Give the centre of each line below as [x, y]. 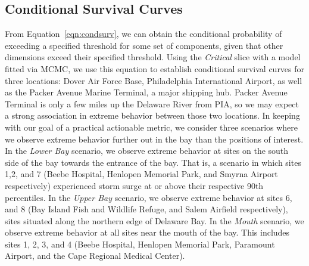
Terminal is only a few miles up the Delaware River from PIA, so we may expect [152, 103]
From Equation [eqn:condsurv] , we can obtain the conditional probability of [143, 34]
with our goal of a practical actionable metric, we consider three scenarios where [152, 127]
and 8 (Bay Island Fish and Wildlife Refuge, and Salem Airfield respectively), [146, 209]
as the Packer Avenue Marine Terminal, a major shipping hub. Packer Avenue [146, 92]
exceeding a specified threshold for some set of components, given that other [144, 45]
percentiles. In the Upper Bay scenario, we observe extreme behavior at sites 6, [149, 197]
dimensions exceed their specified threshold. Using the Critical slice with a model [153, 57]
